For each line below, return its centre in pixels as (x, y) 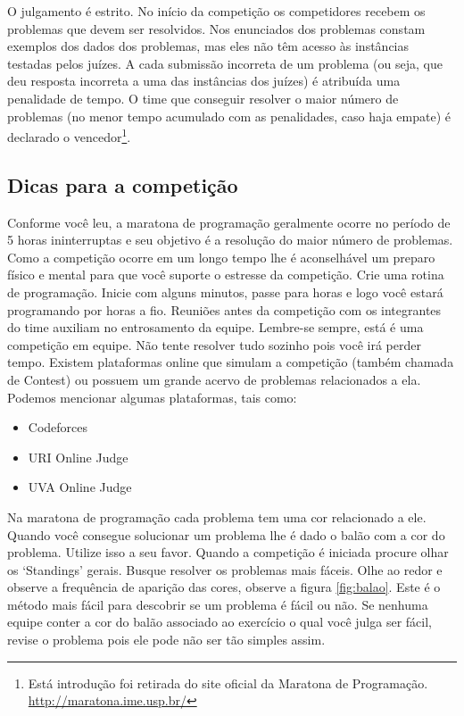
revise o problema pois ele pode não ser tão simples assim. (166, 640)
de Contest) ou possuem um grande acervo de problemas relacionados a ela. (214, 379)
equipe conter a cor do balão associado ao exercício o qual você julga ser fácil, (220, 622)
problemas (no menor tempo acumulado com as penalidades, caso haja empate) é (229, 116)
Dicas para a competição (123, 184)
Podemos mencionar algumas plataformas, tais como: (152, 397)
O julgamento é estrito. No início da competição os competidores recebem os (216, 11)
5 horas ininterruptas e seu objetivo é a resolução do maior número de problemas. (230, 240)
